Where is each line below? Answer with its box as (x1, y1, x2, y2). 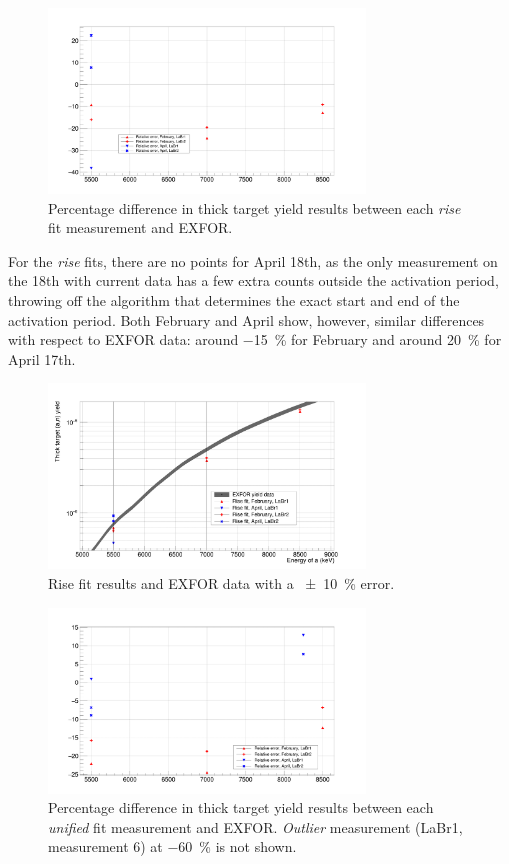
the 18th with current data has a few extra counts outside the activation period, (8, 270, 499, 291)
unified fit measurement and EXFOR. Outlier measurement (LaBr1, (48, 816, 463, 837)
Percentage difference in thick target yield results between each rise (48, 197, 461, 218)
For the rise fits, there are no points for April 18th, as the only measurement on (8, 250, 498, 271)
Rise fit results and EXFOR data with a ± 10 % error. (48, 572, 395, 593)
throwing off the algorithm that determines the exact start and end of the (8, 289, 460, 310)
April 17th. (8, 348, 76, 369)
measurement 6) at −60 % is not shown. (48, 836, 297, 857)
